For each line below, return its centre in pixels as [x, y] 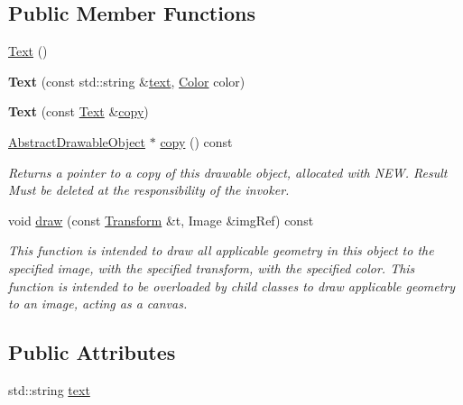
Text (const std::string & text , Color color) [127, 81]
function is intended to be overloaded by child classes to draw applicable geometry [232, 285]
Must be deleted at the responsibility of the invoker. [149, 190]
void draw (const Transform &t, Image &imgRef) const [161, 220]
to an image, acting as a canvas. [98, 304]
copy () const [196, 141]
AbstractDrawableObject [77, 141]
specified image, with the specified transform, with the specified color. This [212, 267]
